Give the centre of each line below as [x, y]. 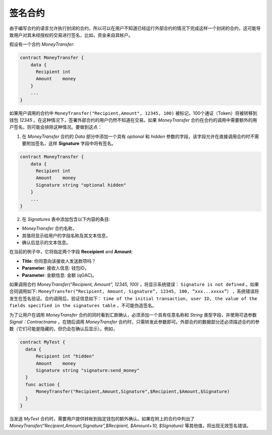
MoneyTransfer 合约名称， [50, 229]
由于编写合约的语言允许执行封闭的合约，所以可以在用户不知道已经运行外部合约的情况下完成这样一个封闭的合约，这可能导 [135, 28]
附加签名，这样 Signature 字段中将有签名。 [71, 143]
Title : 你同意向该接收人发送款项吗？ [59, 261]
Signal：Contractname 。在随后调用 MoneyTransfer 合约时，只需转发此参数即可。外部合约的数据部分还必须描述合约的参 [134, 322]
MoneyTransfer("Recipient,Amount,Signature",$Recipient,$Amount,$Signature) [133, 392]
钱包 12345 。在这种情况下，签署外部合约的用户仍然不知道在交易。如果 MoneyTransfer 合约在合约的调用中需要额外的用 [133, 120]
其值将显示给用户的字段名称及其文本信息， [66, 235]
